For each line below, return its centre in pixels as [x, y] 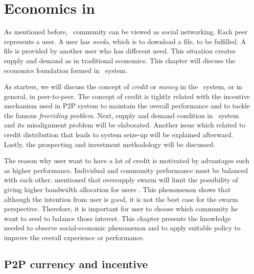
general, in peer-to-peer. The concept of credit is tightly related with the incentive [127, 96]
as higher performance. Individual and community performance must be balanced [126, 170]
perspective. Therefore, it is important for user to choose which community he [121, 209]
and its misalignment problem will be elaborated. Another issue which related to [125, 125]
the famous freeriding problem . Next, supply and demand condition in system [122, 115]
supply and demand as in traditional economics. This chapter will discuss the [120, 60]
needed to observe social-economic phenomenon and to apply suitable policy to [122, 228]
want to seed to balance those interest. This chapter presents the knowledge [117, 218]
